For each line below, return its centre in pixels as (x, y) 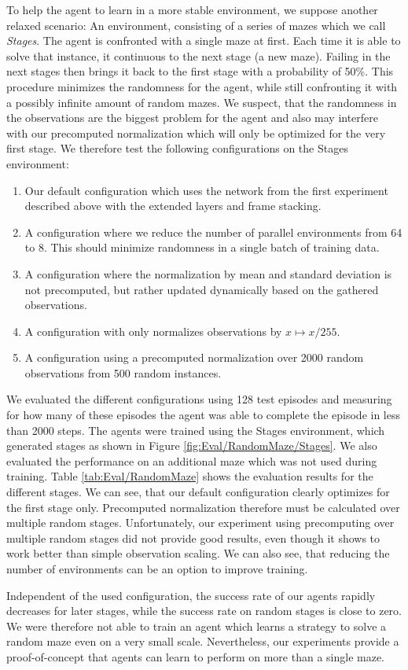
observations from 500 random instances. (123, 372)
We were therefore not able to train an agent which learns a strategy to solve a (197, 626)
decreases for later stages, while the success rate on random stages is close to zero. (204, 611)
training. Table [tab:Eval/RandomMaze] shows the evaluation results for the (190, 476)
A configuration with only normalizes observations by (153, 331)
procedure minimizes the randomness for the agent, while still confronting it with (202, 86)
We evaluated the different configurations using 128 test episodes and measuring (199, 399)
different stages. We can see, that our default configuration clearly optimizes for (198, 492)
